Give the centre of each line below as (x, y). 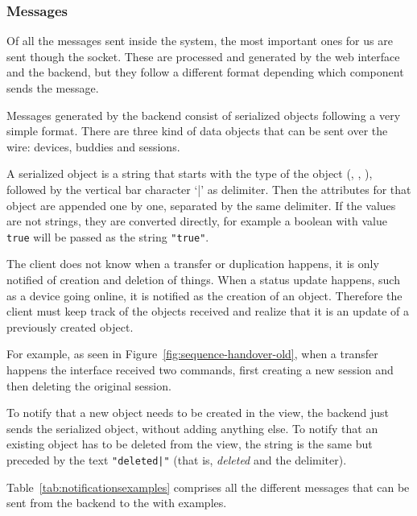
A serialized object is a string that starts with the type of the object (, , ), (190, 173)
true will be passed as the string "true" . (108, 236)
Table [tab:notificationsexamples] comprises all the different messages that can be (208, 487)
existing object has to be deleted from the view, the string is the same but (190, 444)
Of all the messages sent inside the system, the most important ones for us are (200, 41)
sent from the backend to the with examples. (117, 503)
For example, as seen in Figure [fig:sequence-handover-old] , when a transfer (192, 354)
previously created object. (70, 326)
